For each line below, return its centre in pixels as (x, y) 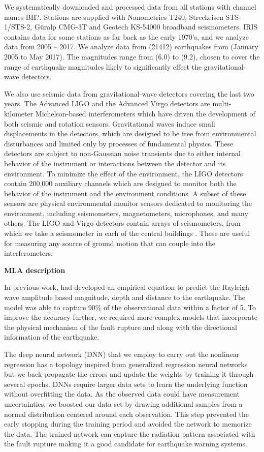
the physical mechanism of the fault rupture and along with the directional (121, 327)
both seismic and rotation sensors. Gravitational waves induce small (110, 123)
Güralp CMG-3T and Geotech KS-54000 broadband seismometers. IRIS (146, 27)
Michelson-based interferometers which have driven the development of (145, 113)
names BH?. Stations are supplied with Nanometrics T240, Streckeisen (114, 17)
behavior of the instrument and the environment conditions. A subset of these (125, 193)
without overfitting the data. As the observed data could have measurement (122, 394)
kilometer (19, 113)
